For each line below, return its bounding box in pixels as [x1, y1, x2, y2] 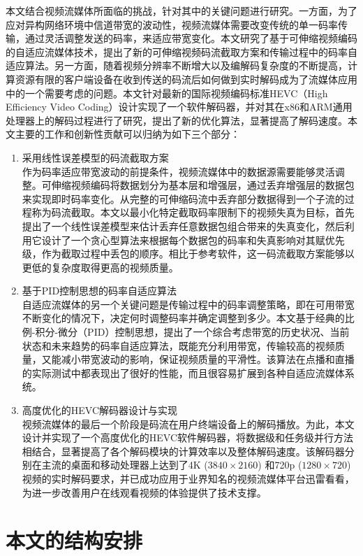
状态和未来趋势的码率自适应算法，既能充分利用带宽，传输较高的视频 [22, 338, 335, 352]
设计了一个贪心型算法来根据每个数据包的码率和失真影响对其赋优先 [41, 232, 345, 247]
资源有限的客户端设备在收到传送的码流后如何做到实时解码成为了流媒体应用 [15, 71, 357, 86]
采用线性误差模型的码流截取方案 [22, 150, 169, 164]
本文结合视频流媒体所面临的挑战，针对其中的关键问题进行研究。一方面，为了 [6, 3, 357, 17]
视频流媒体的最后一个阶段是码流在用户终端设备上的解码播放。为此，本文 [22, 416, 355, 431]
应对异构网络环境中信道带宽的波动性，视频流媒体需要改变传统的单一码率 [6, 17, 338, 31]
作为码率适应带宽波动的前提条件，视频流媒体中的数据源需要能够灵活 [22, 164, 335, 178]
